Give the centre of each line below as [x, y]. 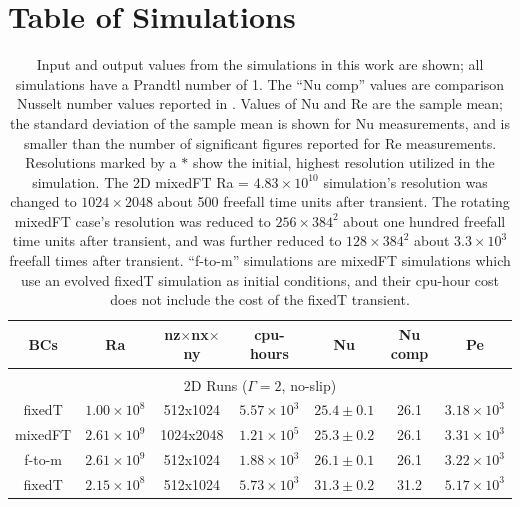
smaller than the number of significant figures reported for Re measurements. [260, 142]
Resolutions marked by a [101, 162]
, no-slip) [309, 384]
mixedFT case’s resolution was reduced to [142, 220]
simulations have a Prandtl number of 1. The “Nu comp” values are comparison [260, 83]
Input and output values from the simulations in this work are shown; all [260, 64]
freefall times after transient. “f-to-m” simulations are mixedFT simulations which [260, 260]
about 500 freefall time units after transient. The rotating [333, 201]
